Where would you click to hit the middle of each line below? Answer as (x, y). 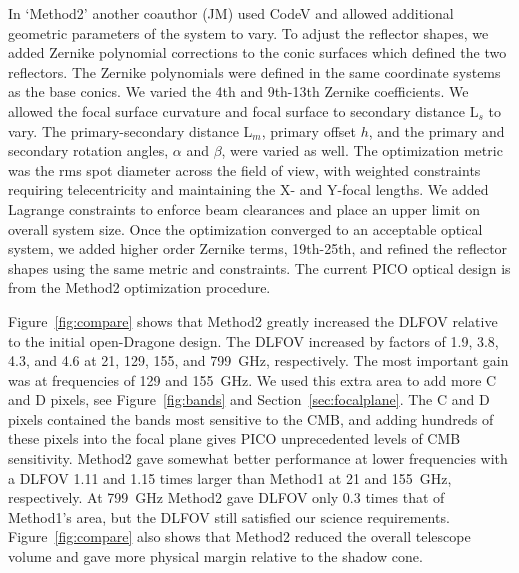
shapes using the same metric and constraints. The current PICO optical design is (259, 267)
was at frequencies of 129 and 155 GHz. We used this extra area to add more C (252, 379)
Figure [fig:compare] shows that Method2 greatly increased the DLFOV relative (253, 320)
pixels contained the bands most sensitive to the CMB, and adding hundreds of (251, 418)
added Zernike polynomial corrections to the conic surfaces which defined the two (257, 52)
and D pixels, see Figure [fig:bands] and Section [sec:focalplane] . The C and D (249, 399)
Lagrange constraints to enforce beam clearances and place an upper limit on (244, 208)
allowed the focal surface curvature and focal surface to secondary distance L (243, 110)
